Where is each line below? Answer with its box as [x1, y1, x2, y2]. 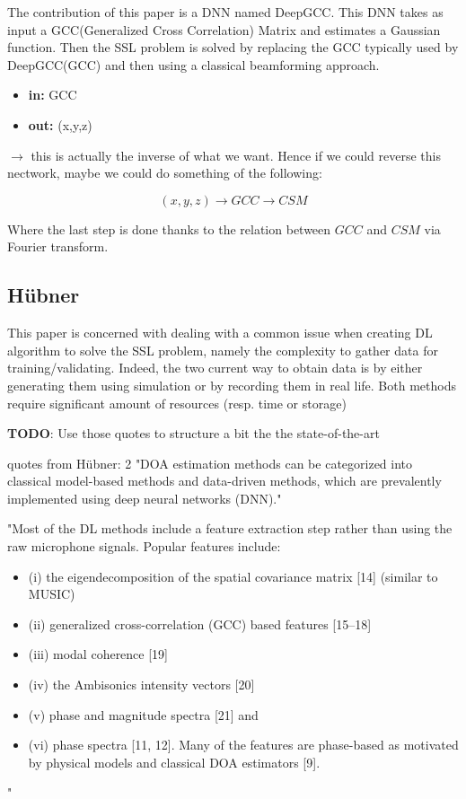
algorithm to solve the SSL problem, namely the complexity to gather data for [7, 340, 438, 359]
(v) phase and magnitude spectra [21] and [28, 705, 259, 724]
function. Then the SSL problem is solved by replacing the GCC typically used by [7, 38, 459, 57]
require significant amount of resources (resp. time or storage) [7, 393, 347, 412]
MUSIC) [28, 584, 75, 603]
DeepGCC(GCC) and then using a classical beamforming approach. [7, 55, 380, 74]
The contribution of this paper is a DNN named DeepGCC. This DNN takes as [7, 3, 444, 21]
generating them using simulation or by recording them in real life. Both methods [7, 375, 456, 394]
